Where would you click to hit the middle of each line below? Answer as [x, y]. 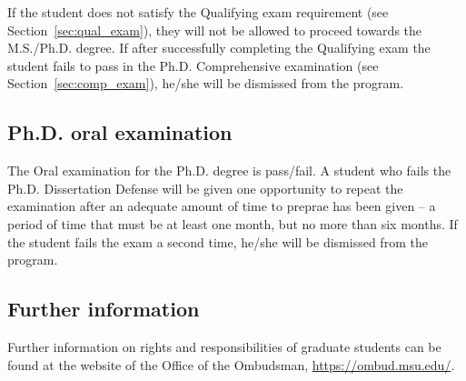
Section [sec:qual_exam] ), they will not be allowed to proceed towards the [215, 30]
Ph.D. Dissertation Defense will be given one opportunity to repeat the [205, 188]
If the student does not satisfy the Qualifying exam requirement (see [198, 12]
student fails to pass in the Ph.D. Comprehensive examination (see [193, 65]
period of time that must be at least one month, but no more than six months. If [233, 223]
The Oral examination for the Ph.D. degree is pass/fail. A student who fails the [229, 170]
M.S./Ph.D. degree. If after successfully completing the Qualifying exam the [219, 48]
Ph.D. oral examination [120, 132]
